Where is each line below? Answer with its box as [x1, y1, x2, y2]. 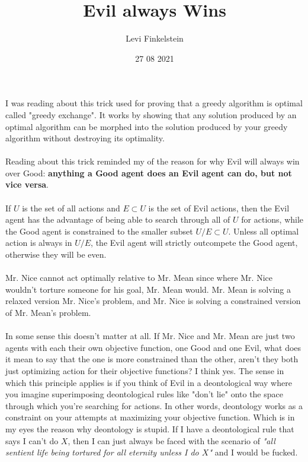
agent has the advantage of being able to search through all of [5, 213, 230, 226]
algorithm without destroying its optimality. [5, 132, 165, 144]
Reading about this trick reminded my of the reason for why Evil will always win [5, 155, 300, 167]
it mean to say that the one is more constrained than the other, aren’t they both [5, 353, 299, 365]
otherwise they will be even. [5, 248, 107, 261]
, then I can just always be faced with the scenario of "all [68, 434, 275, 447]
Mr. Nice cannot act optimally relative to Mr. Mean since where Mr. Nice [5, 271, 272, 284]
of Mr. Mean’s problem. [5, 306, 91, 318]
